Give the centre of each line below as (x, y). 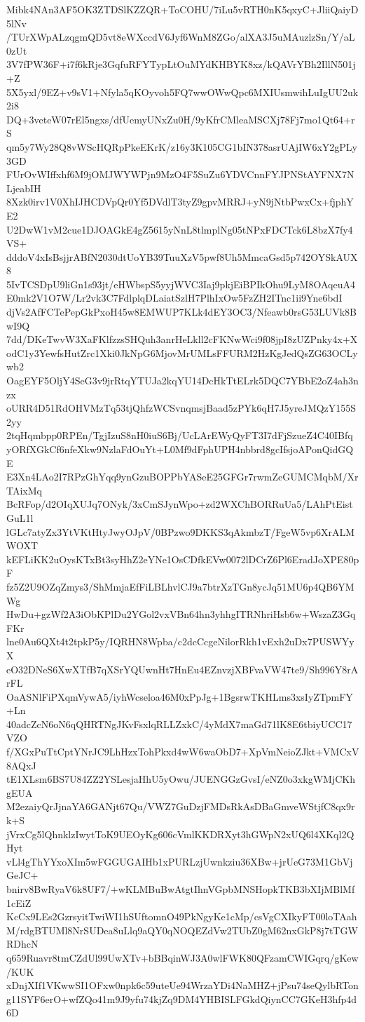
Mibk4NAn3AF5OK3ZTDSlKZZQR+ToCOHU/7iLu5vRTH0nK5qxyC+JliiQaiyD (182, 9)
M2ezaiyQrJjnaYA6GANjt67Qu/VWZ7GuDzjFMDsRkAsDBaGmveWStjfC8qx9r (181, 806)
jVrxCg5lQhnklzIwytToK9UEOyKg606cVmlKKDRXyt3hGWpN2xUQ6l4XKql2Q (180, 834)
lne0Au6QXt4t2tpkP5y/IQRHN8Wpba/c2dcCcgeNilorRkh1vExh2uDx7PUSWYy (180, 641)
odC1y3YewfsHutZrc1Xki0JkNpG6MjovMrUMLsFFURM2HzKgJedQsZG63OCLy (182, 352)
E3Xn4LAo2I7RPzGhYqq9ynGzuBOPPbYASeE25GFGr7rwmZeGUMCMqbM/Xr (182, 477)
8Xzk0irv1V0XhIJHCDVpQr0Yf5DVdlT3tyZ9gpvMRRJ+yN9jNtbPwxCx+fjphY (180, 202)
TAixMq (24, 490)
